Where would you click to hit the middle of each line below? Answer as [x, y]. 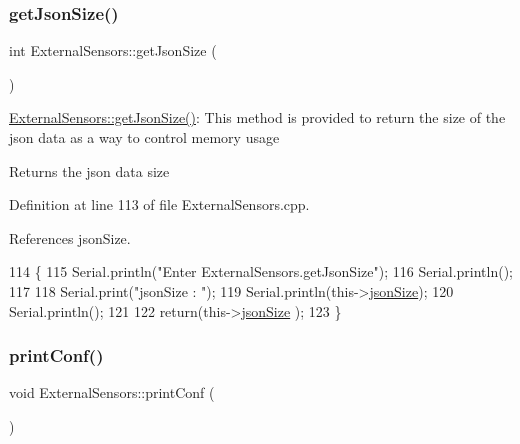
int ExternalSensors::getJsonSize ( [113, 50]
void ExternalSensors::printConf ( [112, 392]
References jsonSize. [70, 237]
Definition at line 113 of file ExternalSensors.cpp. [159, 204]
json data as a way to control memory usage [144, 137]
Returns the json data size [89, 170]
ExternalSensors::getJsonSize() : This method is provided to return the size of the [257, 117]
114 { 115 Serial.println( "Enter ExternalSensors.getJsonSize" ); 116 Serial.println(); [261, 271]
